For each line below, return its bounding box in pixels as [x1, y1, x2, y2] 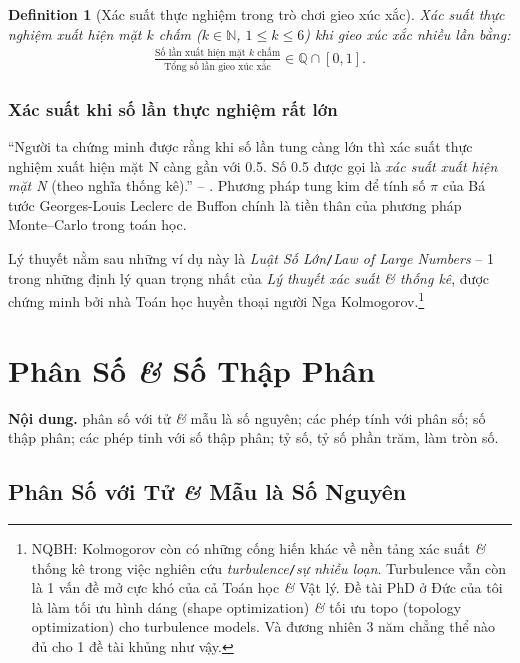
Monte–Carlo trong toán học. [8, 214, 187, 235]
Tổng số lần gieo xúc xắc [164, 61, 271, 72]
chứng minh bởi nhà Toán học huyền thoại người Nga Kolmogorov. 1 [8, 288, 425, 311]
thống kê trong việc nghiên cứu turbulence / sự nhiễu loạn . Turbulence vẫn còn [31, 557, 506, 578]
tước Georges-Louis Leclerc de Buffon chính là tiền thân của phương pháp [8, 194, 462, 215]
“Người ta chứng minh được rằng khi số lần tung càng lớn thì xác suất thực [8, 136, 473, 157]
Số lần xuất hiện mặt [155, 48, 246, 59]
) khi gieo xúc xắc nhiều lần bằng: [304, 23, 511, 44]
